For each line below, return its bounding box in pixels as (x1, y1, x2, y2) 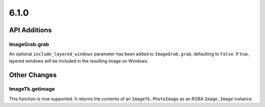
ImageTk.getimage (9, 86, 55, 92)
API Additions (9, 26, 52, 34)
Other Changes (9, 71, 57, 79)
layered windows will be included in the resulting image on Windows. (9, 58, 149, 64)
